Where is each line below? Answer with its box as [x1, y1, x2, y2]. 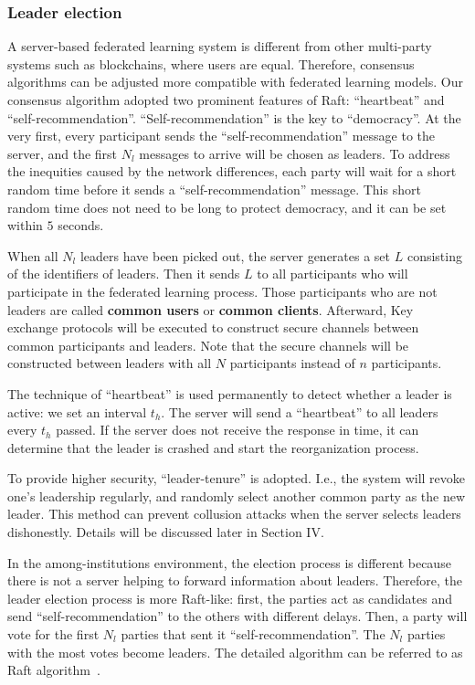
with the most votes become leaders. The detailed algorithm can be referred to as [7, 642, 463, 661]
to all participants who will [257, 264, 408, 283]
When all [7, 246, 58, 265]
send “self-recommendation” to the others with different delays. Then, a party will [7, 606, 468, 626]
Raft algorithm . [7, 660, 100, 680]
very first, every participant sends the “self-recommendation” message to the [7, 126, 436, 145]
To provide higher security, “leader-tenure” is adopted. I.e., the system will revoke [7, 469, 466, 488]
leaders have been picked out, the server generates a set [79, 246, 391, 265]
